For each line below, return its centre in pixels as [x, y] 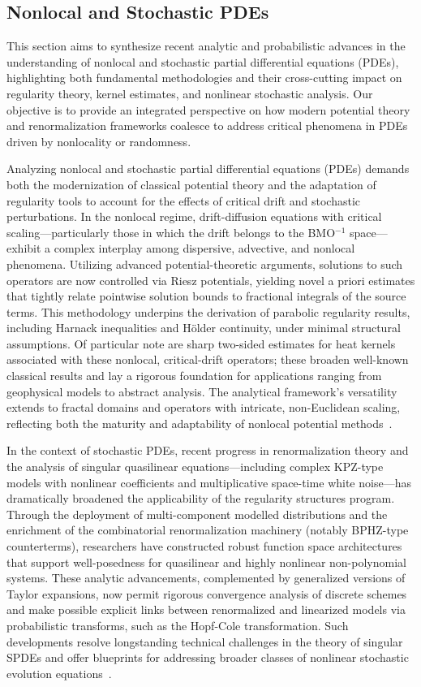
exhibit [24, 248]
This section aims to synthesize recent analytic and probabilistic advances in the [206, 46]
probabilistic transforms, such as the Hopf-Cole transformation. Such [178, 625]
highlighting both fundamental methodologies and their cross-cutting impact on [204, 78]
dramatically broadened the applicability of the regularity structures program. [201, 498]
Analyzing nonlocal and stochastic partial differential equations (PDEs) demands [208, 169]
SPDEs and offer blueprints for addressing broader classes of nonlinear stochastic [208, 657]
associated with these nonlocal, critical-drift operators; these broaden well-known [208, 359]
